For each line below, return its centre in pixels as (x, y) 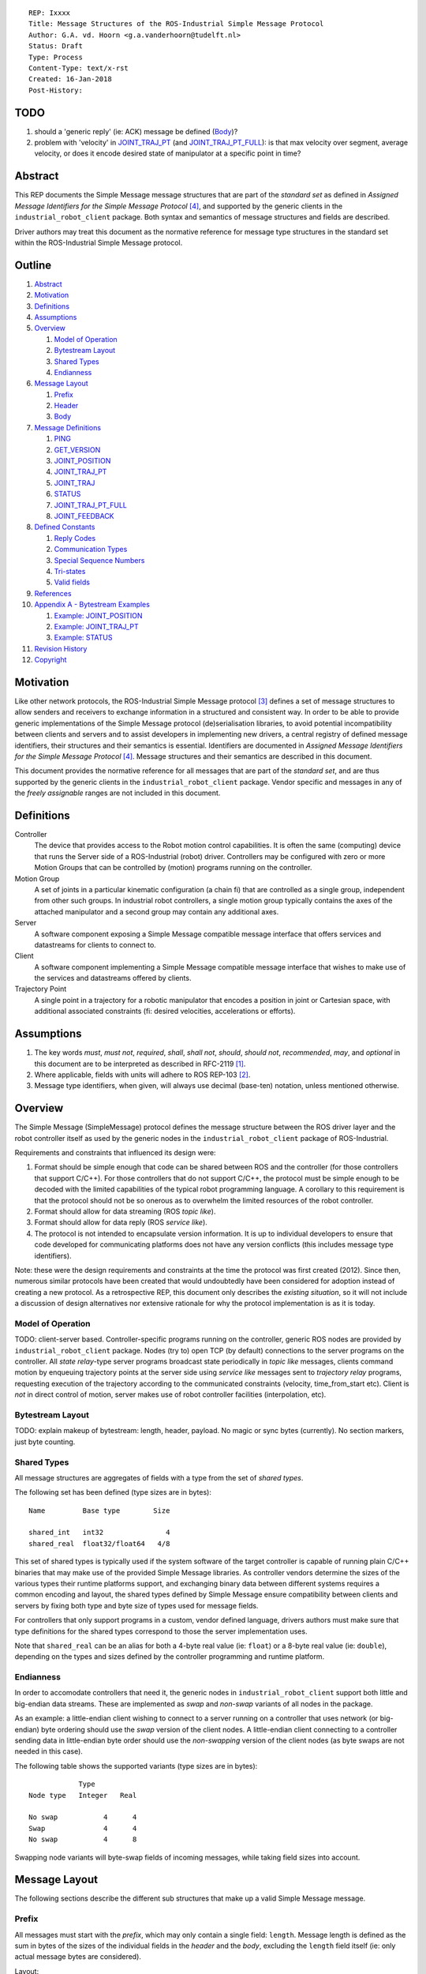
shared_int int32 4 (99, 1533)
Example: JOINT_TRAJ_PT (96, 626)
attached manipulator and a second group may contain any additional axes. (157, 911)
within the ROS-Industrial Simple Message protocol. (99, 242)
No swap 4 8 (83, 1839)
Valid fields (72, 582)
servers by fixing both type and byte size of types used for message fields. (136, 1605)
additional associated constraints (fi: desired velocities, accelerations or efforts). (165, 1011)
